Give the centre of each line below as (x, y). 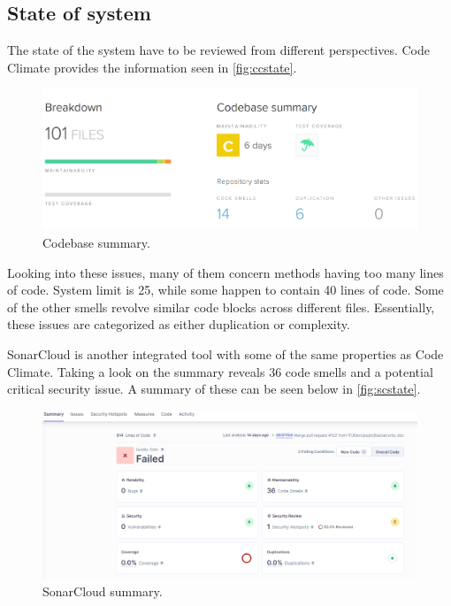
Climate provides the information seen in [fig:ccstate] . (152, 67)
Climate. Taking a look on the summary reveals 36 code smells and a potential (220, 371)
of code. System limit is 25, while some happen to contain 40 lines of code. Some (225, 290)
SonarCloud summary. (103, 591)
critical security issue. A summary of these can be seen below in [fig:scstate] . (214, 389)
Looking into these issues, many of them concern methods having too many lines (225, 272)
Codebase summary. (96, 242)
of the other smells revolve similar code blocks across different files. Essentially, (221, 307)
